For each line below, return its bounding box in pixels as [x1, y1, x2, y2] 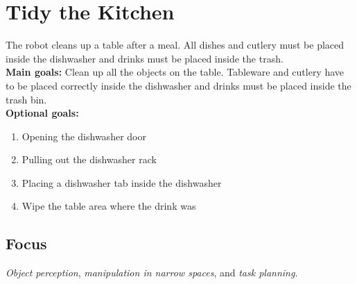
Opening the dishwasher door [21, 128, 146, 143]
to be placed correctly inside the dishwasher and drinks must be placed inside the [6, 78, 351, 92]
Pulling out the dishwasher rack [21, 152, 157, 167]
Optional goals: [6, 106, 79, 120]
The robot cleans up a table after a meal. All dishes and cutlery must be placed [6, 37, 345, 52]
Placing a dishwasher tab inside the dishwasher [21, 175, 222, 190]
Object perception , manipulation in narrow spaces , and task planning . [6, 265, 298, 280]
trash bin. [6, 92, 47, 106]
